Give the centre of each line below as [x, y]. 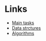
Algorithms [23, 33]
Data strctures [26, 28]
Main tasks [23, 23]
